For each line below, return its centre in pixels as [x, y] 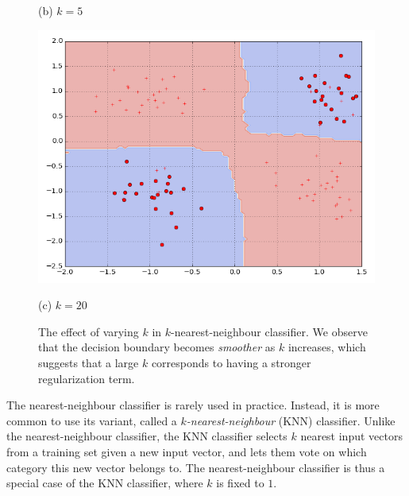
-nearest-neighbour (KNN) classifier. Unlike [291, 420]
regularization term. [87, 378]
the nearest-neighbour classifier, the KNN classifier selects [147, 436]
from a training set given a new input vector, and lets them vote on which [187, 451]
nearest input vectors [351, 436]
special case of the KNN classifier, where [105, 483]
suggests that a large [89, 362]
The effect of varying [89, 331]
